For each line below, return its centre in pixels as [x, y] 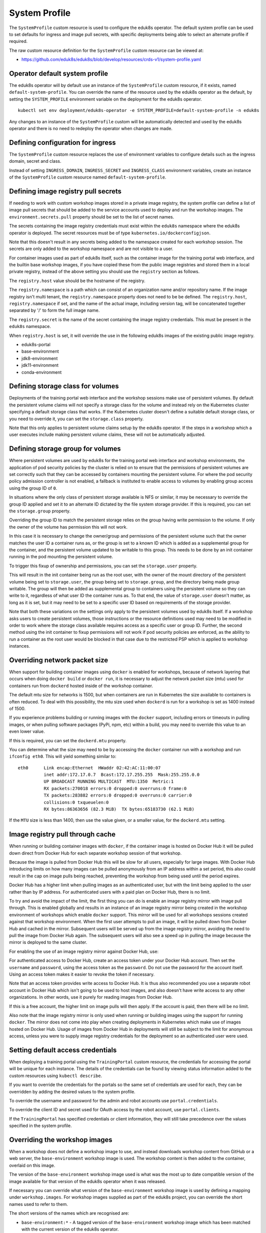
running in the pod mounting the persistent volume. [61, 557]
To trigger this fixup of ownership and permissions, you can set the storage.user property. [103, 566]
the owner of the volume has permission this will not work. [68, 527]
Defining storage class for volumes [64, 386]
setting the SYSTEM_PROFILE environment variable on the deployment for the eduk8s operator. [105, 99]
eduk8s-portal [36, 344]
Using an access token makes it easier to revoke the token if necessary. [82, 974]
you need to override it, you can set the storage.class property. [76, 419]
